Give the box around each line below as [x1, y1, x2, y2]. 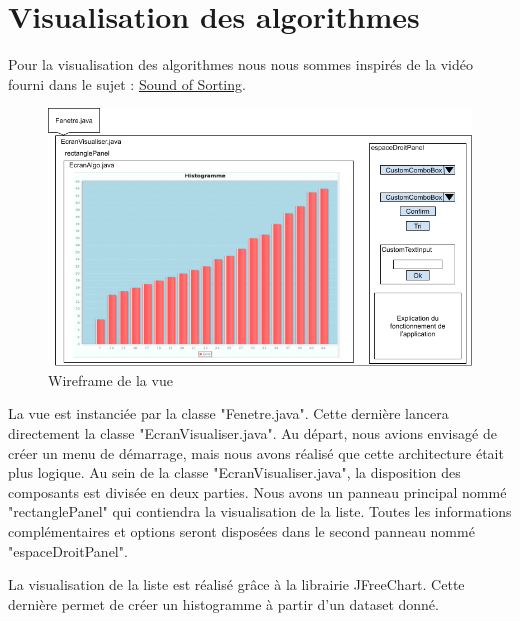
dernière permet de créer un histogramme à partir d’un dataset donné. [8, 593, 439, 614]
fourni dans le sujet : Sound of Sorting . [8, 73, 246, 94]
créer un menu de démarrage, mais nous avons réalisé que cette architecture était [8, 442, 504, 463]
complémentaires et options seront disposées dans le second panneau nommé [8, 520, 475, 541]
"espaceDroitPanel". [8, 540, 128, 561]
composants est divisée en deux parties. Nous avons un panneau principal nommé [8, 481, 507, 502]
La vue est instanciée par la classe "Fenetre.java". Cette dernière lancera [8, 403, 449, 424]
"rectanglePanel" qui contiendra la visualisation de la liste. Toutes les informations [8, 501, 512, 522]
